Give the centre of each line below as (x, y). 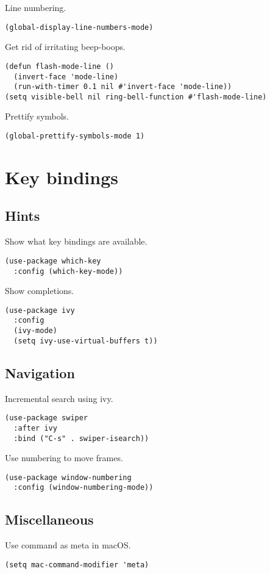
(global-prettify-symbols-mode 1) (75, 136)
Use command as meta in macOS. (68, 545)
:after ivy (35, 428)
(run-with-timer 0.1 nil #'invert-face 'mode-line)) (123, 87)
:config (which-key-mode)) (68, 271)
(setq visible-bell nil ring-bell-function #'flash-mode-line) (136, 97)
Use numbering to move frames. (64, 458)
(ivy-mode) (35, 331)
